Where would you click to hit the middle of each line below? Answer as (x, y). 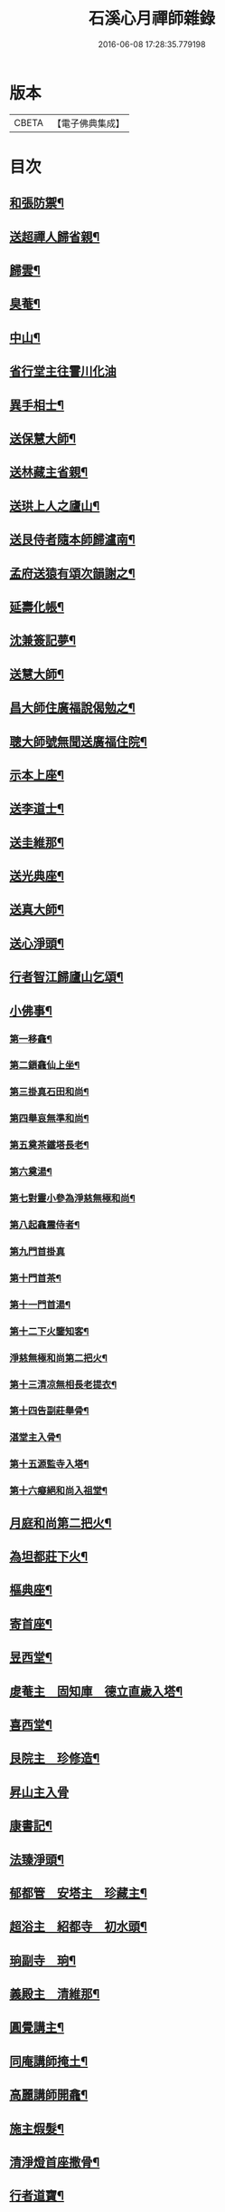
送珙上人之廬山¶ (55, 505)
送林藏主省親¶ (49, 472)
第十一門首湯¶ (40, 1305)
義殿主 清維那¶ (55, 1994)
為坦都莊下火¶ (49, 1557)
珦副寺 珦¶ (43, 1960)
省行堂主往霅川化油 (63, 371)
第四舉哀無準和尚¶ (49, 1119)
